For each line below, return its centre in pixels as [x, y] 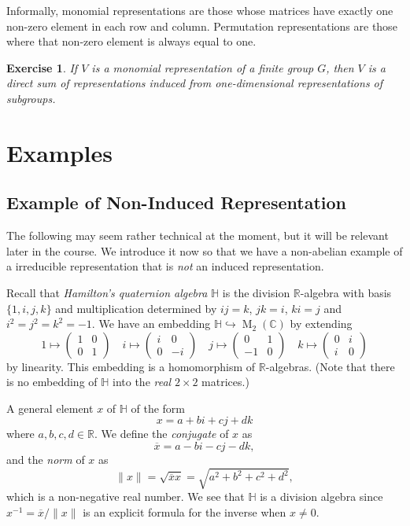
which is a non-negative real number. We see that [126, 497]
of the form [158, 408]
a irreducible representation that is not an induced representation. [165, 266]
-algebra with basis [346, 292]
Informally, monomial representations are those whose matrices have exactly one [200, 10]
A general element [50, 408]
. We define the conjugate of [162, 434]
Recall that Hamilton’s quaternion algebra [107, 292]
